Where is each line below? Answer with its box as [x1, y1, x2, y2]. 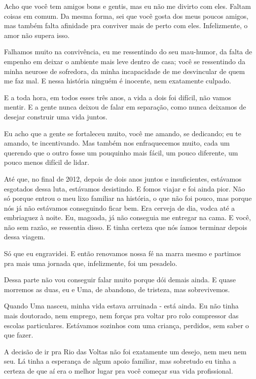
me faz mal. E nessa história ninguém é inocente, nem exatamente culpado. [4, 76, 231, 86]
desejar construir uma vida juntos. [4, 111, 108, 121]
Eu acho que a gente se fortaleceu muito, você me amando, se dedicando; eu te [4, 128, 241, 138]
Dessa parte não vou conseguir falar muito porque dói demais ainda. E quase [4, 274, 236, 285]
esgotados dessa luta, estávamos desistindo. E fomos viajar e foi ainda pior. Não [4, 183, 245, 193]
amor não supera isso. [4, 30, 70, 40]
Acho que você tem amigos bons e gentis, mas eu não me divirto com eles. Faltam [4, 1, 251, 11]
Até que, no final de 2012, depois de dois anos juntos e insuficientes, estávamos [4, 173, 242, 184]
